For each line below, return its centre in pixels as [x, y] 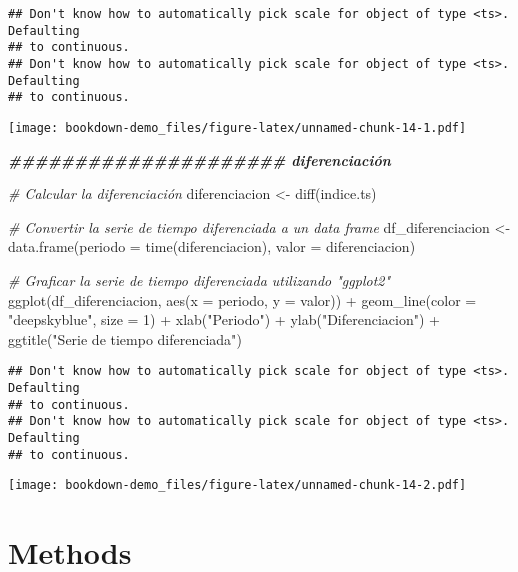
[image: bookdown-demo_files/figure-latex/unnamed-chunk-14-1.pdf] [237, 127]
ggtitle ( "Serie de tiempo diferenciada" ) [125, 338]
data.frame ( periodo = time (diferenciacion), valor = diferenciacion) [212, 246]
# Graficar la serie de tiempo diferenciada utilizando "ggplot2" [199, 279]
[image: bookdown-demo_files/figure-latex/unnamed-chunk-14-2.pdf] [237, 485]
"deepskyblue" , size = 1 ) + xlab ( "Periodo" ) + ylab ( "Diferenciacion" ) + [224, 319]
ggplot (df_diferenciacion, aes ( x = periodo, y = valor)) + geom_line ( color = [242, 299]
